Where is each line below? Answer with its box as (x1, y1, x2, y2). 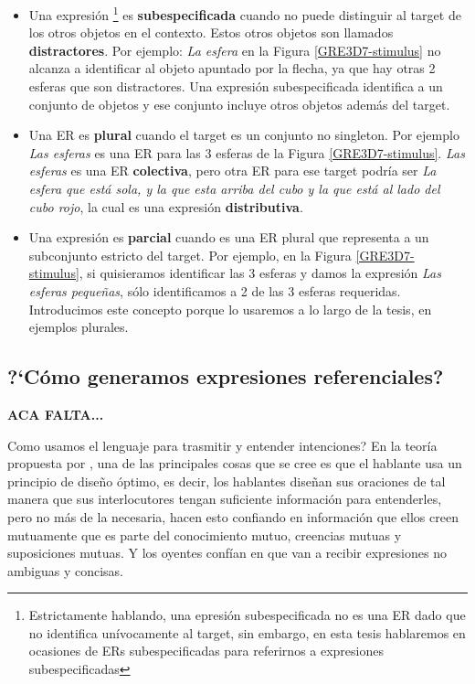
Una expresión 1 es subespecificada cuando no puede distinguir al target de (28, 3, 461, 24)
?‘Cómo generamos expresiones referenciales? (7, 362, 444, 390)
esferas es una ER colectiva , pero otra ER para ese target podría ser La (28, 161, 437, 180)
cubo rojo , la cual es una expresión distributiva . (28, 197, 303, 216)
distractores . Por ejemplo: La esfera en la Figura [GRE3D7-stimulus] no (28, 40, 441, 59)
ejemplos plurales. (28, 317, 129, 337)
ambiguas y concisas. (7, 561, 123, 580)
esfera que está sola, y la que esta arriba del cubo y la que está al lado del (28, 179, 440, 198)
